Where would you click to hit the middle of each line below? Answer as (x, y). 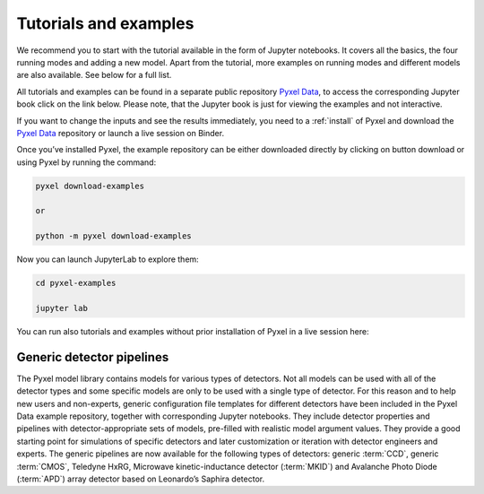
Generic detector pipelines (93, 357)
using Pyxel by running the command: (86, 162)
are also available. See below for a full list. (94, 75)
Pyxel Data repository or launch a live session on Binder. (120, 133)
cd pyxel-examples (76, 283)
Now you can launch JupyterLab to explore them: (108, 259)
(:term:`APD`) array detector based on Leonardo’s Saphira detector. (140, 479)
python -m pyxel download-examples (113, 236)
